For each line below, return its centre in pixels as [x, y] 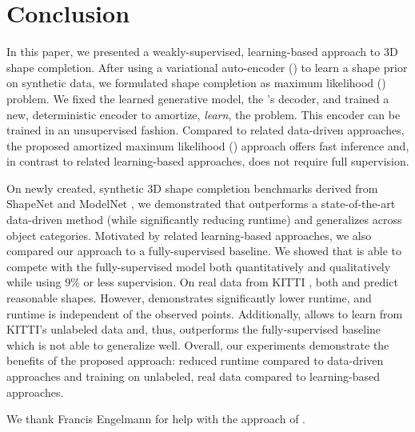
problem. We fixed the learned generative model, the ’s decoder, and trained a [198, 98]
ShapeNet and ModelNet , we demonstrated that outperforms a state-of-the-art [201, 204]
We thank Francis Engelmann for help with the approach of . [156, 419]
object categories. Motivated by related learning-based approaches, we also [189, 235]
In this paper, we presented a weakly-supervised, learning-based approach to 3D [202, 52]
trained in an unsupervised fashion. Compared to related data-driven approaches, [206, 130]
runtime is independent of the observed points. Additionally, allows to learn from [205, 313]
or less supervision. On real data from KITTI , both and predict [241, 282]
